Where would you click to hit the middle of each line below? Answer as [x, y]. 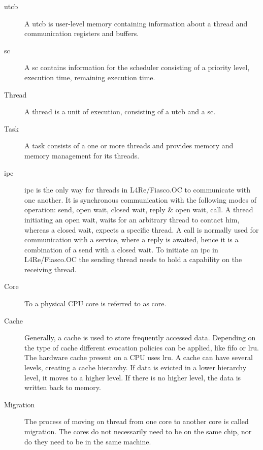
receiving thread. [51, 269]
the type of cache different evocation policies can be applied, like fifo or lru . [142, 347]
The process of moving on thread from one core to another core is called [137, 421]
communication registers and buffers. [82, 33]
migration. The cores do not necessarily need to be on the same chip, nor [138, 431]
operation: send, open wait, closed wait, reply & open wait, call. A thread [139, 210]
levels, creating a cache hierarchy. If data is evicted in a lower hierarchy [136, 367]
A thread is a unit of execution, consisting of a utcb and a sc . [120, 111]
